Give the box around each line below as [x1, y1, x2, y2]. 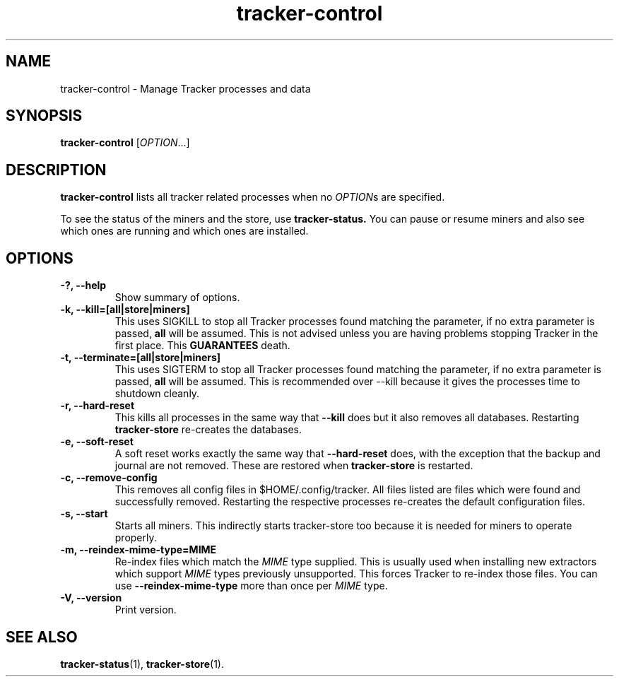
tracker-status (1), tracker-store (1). [60, 657, 224, 670]
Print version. [114, 604, 177, 616]
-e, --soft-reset [60, 435, 134, 448]
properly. [114, 531, 157, 544]
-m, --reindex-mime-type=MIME [60, 543, 217, 556]
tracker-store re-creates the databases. [114, 423, 302, 436]
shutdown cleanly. [114, 387, 200, 400]
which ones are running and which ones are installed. [60, 225, 309, 237]
